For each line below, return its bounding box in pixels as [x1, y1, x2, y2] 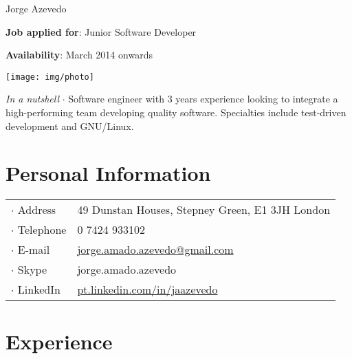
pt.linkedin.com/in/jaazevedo [77, 281, 218, 298]
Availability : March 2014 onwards [5, 47, 153, 62]
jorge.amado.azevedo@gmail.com [77, 241, 234, 258]
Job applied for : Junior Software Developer [5, 24, 197, 39]
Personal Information [5, 159, 211, 187]
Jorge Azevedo [5, 1, 67, 15]
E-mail [17, 241, 50, 258]
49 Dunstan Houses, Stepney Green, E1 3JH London [77, 202, 331, 218]
